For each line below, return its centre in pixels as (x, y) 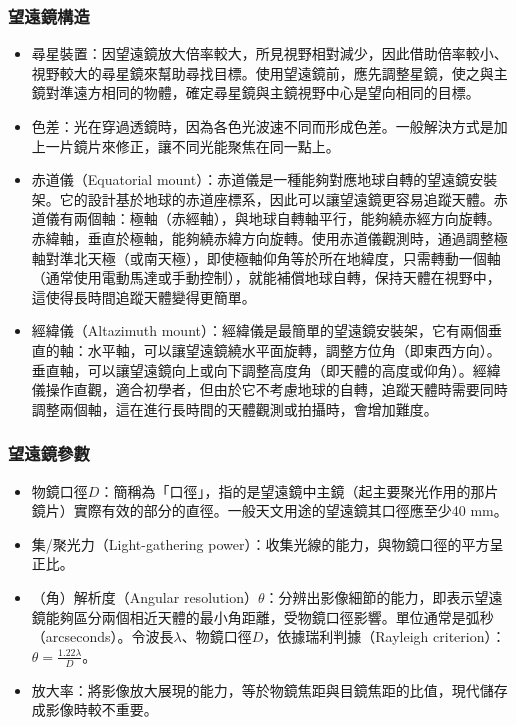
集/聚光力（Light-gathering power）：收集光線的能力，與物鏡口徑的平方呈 (267, 543)
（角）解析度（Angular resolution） (144, 596)
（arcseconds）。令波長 (102, 636)
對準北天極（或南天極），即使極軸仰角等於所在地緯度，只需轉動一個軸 (273, 257)
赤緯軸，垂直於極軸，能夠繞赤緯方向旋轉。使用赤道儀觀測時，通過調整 (262, 237)
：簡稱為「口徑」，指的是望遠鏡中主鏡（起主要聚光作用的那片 (299, 490)
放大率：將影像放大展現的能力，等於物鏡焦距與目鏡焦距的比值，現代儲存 (269, 689)
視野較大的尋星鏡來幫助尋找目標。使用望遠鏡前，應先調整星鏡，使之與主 (269, 72)
